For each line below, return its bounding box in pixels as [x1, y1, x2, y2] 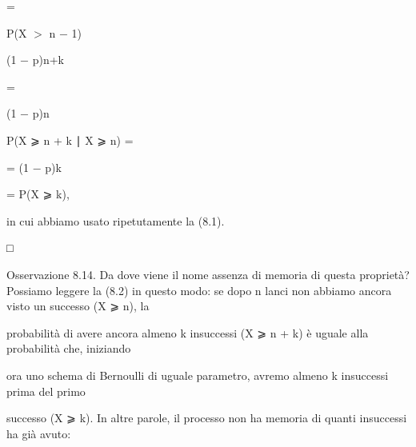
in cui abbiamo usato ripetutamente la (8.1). [6, 212, 225, 229]
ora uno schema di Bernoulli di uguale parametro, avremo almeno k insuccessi [6, 366, 389, 383]
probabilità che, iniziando [6, 340, 131, 357]
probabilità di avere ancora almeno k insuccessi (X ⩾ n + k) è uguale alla [6, 324, 369, 341]
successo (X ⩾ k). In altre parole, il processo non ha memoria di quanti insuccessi [6, 409, 407, 426]
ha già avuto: [6, 425, 71, 441]
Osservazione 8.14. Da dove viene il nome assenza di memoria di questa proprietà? [6, 265, 410, 282]
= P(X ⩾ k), [6, 186, 70, 202]
